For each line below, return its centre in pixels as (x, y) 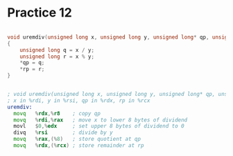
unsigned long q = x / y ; (57, 50)
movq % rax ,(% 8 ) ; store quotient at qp (77, 139)
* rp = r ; (32, 69)
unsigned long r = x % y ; (57, 57)
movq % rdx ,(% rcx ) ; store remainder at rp (79, 146)
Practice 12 (40, 13)
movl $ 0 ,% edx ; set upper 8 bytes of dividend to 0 (99, 126)
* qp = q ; (32, 63)
